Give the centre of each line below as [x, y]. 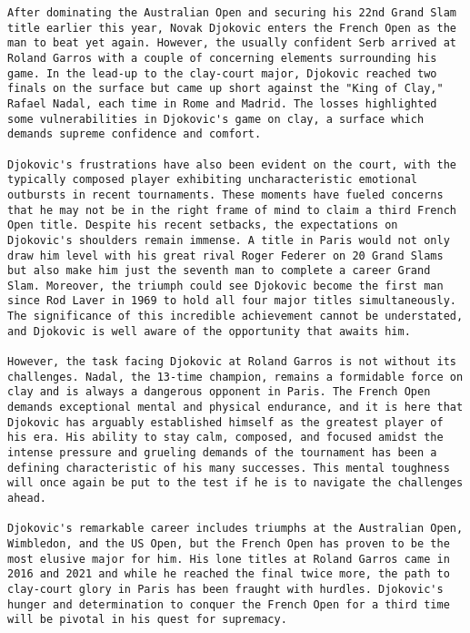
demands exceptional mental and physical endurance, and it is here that [235, 408]
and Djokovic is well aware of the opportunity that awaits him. [209, 331]
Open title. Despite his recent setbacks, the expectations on [203, 225]
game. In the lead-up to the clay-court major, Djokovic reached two [222, 73]
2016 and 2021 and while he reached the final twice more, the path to [229, 574]
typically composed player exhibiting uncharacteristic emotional [213, 180]
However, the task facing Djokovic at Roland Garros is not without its [232, 362]
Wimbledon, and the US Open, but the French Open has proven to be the [229, 543]
